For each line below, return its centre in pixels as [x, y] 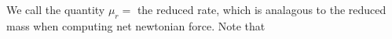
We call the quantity [56, 9]
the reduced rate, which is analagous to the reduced [262, 9]
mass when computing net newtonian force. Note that [136, 25]
